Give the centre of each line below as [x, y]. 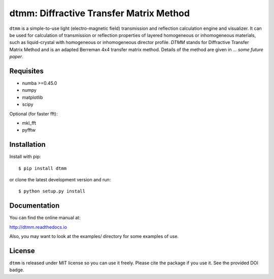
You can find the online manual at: [45, 218]
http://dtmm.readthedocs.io [38, 227]
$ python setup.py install [52, 191]
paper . [16, 57]
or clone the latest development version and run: [60, 180]
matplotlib [32, 97]
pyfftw [29, 130]
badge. [17, 270]
